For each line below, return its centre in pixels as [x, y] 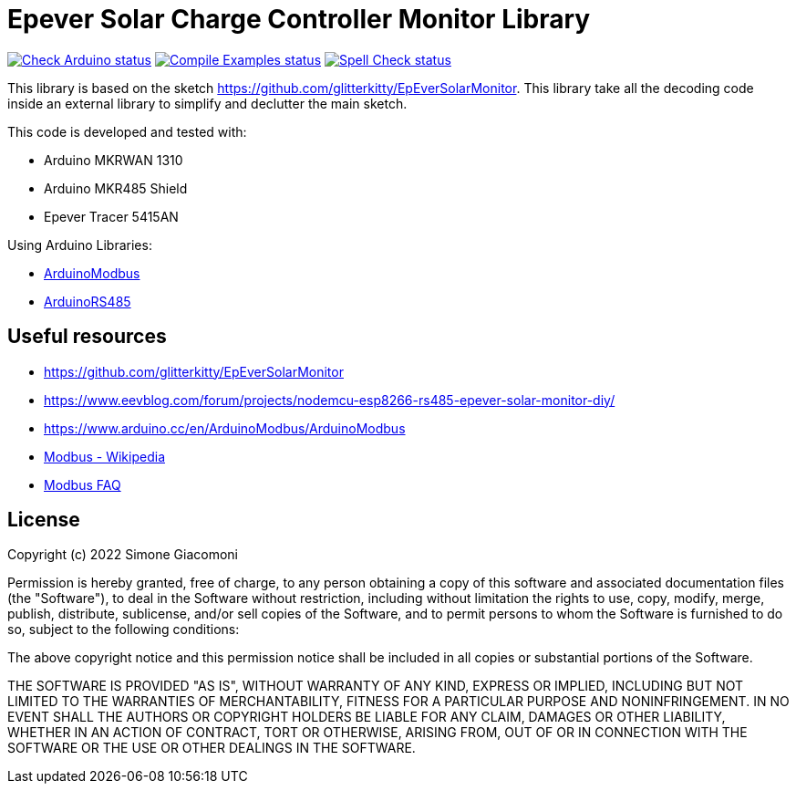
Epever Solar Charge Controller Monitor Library [299, 19]
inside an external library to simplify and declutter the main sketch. [207, 103]
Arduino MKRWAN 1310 [114, 160]
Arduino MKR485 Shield [116, 188]
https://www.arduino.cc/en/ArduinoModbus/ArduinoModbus [225, 428]
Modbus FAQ [83, 484]
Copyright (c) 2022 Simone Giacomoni [123, 555]
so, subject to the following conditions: [124, 630]
